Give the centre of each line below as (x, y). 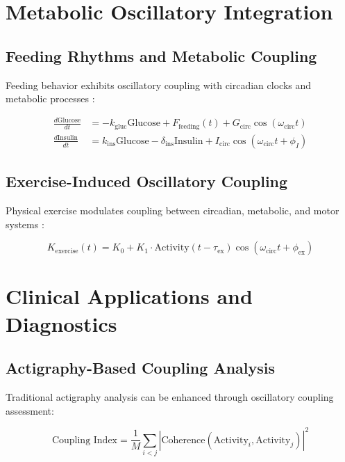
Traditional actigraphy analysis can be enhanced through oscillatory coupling (170, 396)
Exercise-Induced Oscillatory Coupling (147, 181)
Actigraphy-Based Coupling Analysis (141, 368)
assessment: (30, 410)
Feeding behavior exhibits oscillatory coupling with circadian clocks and (159, 85)
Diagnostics (61, 323)
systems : (25, 224)
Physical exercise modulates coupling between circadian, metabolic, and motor (172, 210)
